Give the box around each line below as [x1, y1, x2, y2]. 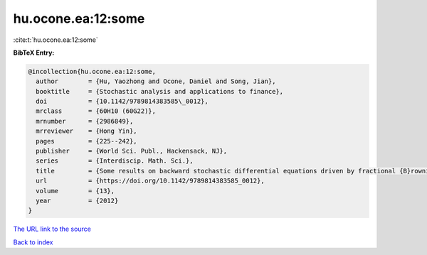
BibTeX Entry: [13, 48, 55, 57]
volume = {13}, [36, 187, 115, 195]
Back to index [13, 238, 53, 246]
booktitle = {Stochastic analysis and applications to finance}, [36, 87, 284, 95]
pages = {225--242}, [36, 137, 138, 145]
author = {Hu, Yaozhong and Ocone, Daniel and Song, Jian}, [36, 77, 276, 85]
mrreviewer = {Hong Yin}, [36, 127, 138, 135]
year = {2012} [36, 197, 119, 205]
